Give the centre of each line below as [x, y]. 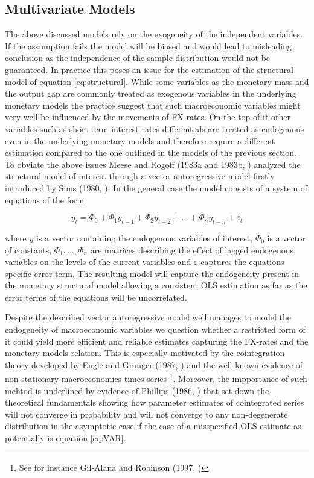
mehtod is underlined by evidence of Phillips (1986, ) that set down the [137, 390]
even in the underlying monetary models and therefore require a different [140, 140]
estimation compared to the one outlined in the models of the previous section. [151, 152]
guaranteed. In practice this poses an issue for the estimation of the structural [149, 69]
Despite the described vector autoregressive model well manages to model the [148, 317]
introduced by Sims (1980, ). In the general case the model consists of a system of [156, 187]
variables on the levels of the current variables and [98, 262]
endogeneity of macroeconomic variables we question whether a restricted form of [155, 329]
